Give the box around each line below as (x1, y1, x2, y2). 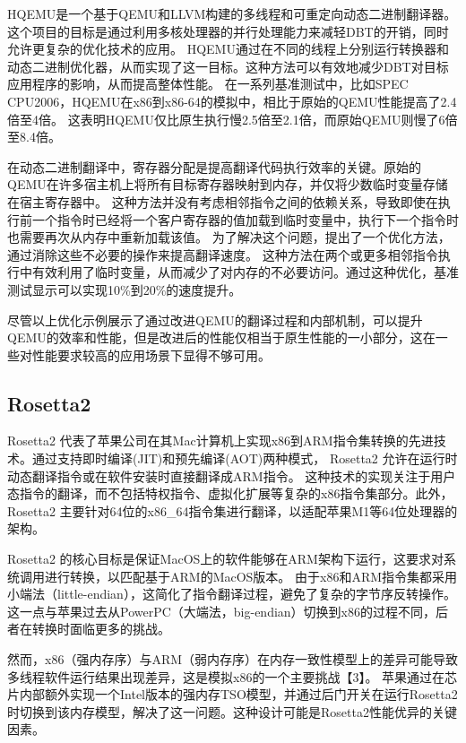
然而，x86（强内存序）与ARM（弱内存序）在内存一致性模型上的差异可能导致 (7, 650, 459, 669)
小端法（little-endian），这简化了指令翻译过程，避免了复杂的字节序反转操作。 (7, 584, 456, 603)
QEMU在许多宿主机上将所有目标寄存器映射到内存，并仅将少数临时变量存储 (7, 175, 448, 194)
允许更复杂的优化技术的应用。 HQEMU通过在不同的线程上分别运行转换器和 (7, 39, 449, 58)
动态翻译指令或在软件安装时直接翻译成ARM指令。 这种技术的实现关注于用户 (7, 466, 456, 485)
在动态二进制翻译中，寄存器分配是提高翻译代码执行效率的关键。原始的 (7, 157, 421, 176)
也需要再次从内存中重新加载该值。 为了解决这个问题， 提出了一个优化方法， (7, 228, 451, 246)
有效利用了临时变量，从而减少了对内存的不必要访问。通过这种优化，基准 (31, 263, 459, 281)
